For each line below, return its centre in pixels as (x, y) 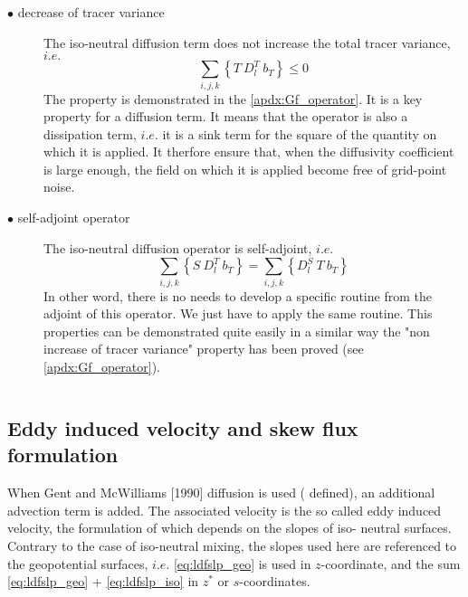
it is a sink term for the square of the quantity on (300, 133)
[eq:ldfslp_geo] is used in (242, 563)
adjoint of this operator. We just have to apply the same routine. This (238, 313)
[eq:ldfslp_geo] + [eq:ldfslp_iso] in (103, 581)
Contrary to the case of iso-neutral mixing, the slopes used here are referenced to (232, 545)
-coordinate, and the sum (391, 563)
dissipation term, (90, 133)
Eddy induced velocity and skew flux (183, 427)
